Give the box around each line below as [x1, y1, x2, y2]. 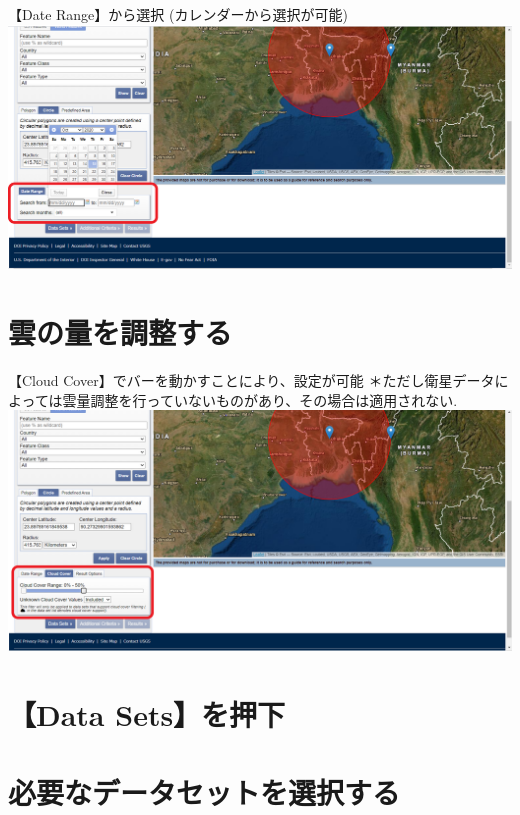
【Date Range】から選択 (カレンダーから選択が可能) [8, 4, 348, 24]
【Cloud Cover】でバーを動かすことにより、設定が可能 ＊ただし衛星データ [8, 369, 495, 390]
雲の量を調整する [8, 311, 233, 352]
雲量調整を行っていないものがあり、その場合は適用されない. [62, 389, 458, 410]
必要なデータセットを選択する [8, 772, 401, 813]
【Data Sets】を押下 [8, 694, 286, 735]
